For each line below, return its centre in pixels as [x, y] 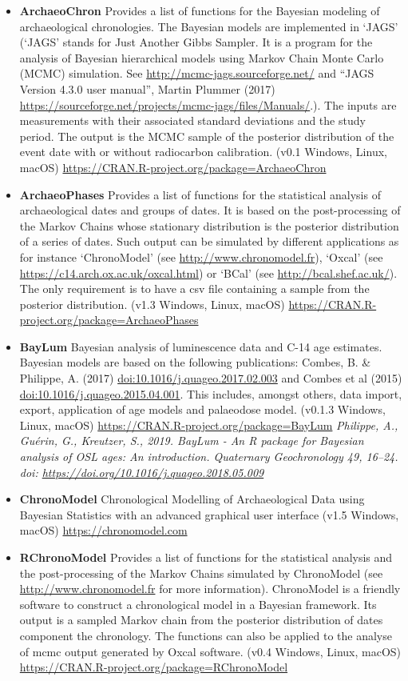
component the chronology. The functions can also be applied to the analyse [206, 635]
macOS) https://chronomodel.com [103, 530]
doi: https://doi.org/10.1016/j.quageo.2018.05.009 [142, 472]
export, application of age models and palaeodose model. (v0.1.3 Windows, [202, 409]
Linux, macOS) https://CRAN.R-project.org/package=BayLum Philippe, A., [209, 425]
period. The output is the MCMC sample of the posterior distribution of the [207, 136]
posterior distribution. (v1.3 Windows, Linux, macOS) [152, 304]
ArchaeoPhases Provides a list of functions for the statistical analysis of [200, 194]
